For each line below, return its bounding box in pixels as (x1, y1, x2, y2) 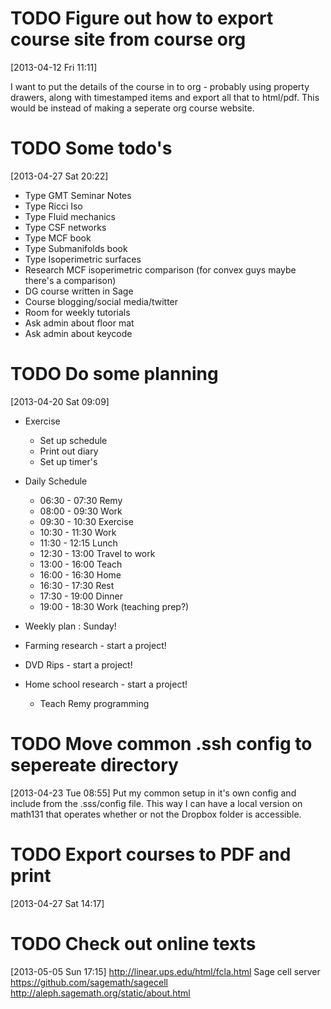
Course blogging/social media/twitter (24, 295, 179, 307)
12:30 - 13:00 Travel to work (39, 547, 156, 559)
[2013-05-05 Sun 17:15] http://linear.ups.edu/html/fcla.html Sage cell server (10, 965, 321, 977)
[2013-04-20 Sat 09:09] (10, 395, 110, 407)
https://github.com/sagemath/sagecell (10, 976, 168, 988)
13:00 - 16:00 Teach (39, 558, 123, 570)
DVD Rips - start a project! (24, 658, 133, 671)
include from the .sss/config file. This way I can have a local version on (10, 797, 303, 809)
